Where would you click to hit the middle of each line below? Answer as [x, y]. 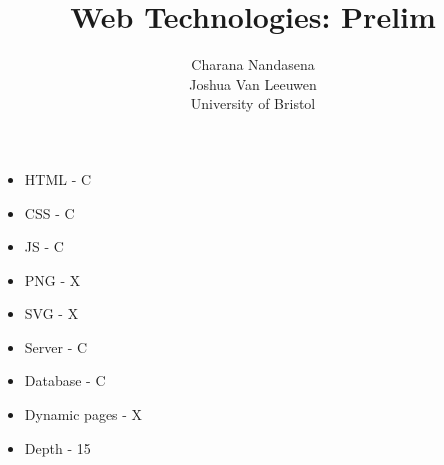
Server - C [56, 346]
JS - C [44, 246]
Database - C [65, 380]
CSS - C [49, 212]
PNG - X [52, 279]
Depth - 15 [57, 447]
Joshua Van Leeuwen [253, 83]
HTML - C [58, 178]
